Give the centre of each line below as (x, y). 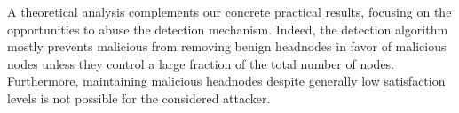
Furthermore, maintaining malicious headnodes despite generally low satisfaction (226, 81)
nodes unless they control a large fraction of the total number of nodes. (201, 63)
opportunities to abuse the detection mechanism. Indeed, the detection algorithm (228, 29)
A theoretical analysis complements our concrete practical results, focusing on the (229, 11)
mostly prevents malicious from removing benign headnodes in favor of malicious (227, 46)
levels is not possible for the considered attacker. (139, 98)
